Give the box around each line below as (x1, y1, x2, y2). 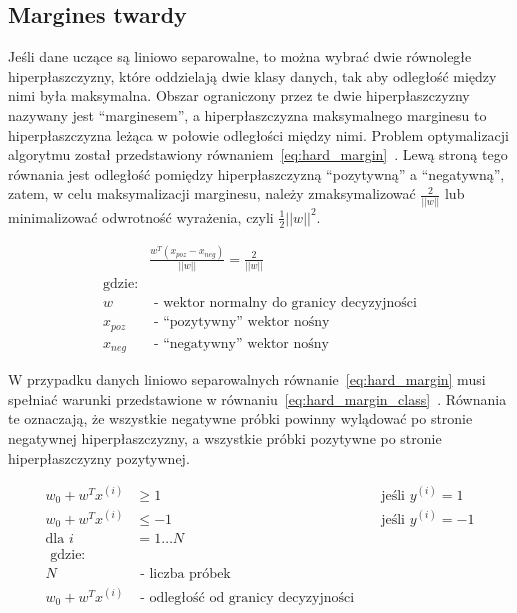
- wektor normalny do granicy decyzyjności (153, 296, 417, 311)
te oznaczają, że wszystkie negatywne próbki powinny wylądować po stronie (8, 408, 473, 429)
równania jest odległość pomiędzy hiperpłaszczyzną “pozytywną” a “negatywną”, (8, 163, 505, 184)
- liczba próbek (140, 567, 231, 582)
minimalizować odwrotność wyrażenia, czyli (8, 206, 274, 227)
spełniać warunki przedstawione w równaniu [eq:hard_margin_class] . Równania (8, 388, 507, 409)
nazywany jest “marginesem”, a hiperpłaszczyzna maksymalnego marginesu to (8, 104, 487, 125)
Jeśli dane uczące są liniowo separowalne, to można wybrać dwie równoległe (8, 46, 472, 67)
